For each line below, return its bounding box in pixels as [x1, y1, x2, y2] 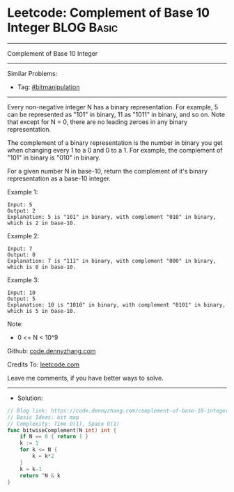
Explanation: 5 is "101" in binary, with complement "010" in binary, [7, 213, 217, 220]
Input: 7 [7, 245, 33, 252]
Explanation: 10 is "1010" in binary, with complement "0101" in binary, [7, 301, 226, 308]
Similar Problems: [7, 69, 58, 77]
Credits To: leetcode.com [7, 360, 80, 369]
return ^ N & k [19, 472, 61, 479]
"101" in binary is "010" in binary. [7, 153, 101, 162]
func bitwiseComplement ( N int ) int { [7, 426, 117, 433]
